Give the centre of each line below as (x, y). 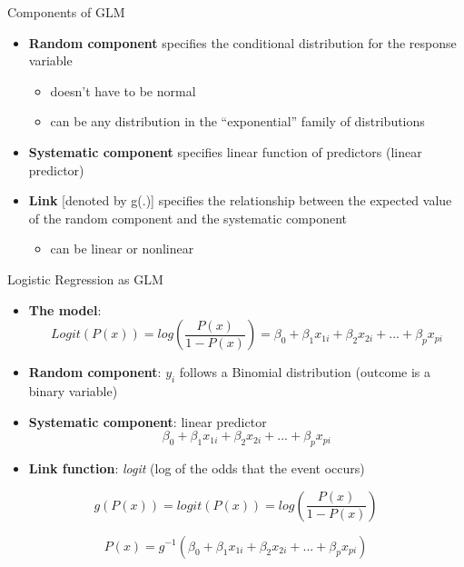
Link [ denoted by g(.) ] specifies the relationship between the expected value (240, 200)
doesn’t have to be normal (123, 90)
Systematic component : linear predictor (148, 421)
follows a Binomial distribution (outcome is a (305, 372)
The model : (65, 309)
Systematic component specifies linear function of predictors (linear (225, 151)
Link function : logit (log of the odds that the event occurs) (197, 468)
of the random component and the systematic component (188, 218)
